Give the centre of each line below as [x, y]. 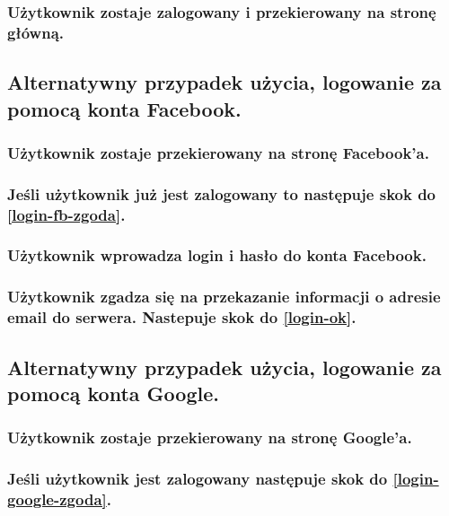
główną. [36, 32]
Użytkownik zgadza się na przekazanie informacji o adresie [224, 297]
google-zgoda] [57, 499]
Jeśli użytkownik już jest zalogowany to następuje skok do [222, 193]
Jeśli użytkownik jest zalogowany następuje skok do [198, 479]
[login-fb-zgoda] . [66, 214]
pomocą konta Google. [113, 393]
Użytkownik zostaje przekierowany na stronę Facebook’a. [218, 152]
